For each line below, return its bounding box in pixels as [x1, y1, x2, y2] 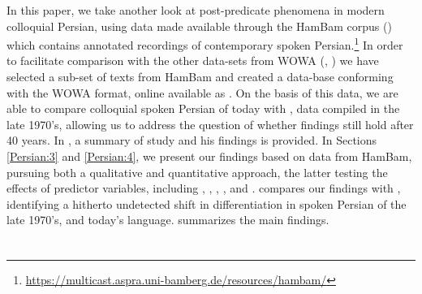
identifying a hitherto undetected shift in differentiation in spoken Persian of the [6, 195, 407, 212]
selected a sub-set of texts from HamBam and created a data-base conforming [6, 68, 394, 85]
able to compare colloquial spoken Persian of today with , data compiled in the [6, 100, 400, 117]
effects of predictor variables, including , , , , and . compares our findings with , [6, 179, 401, 197]
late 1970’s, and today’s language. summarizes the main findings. [6, 211, 329, 228]
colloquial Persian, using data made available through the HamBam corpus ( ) [6, 17, 392, 34]
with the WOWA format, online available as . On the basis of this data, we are [6, 84, 398, 101]
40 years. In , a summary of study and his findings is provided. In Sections [6, 132, 377, 149]
